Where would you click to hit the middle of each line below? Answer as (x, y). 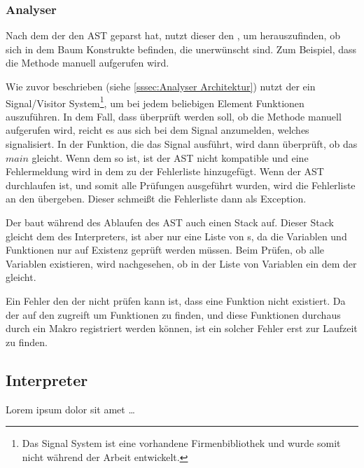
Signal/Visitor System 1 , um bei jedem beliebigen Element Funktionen (155, 102)
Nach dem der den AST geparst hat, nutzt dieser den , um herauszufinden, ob (173, 35)
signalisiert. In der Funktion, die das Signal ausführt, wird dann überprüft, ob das (182, 144)
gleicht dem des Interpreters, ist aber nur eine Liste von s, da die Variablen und (176, 236)
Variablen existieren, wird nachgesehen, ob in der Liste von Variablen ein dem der (181, 263)
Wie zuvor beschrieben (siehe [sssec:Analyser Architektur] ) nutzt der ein (161, 86)
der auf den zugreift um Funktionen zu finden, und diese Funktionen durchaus (173, 314)
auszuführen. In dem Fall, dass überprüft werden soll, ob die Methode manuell (174, 116)
